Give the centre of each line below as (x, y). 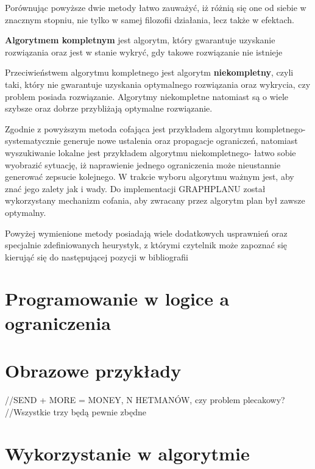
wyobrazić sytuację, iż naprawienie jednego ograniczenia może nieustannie (143, 164)
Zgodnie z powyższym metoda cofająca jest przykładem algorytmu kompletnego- (155, 128)
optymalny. (26, 212)
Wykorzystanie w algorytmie (127, 453)
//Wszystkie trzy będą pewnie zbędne (76, 411)
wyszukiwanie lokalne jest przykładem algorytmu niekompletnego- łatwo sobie (150, 152)
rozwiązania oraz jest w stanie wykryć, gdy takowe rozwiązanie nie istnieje (144, 52)
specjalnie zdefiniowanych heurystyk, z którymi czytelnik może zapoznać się (146, 245)
